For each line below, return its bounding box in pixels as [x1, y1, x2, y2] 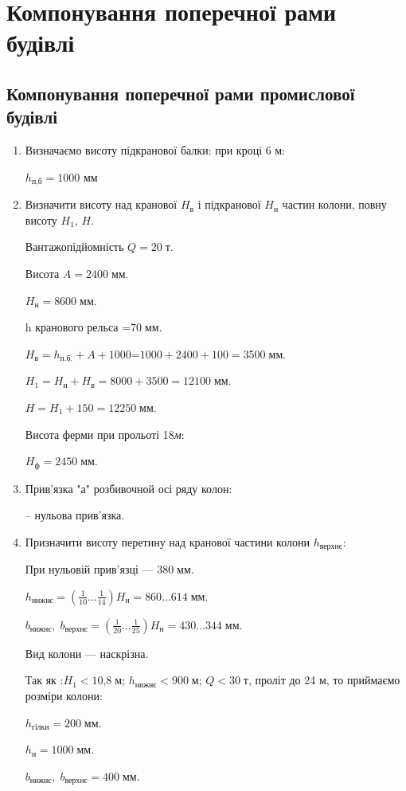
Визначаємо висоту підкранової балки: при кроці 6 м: [25, 142, 286, 159]
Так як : [25, 672, 64, 688]
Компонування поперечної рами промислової [6, 80, 355, 105]
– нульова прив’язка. [25, 507, 125, 523]
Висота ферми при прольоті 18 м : [25, 425, 185, 442]
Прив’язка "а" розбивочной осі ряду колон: [25, 480, 232, 496]
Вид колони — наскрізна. [25, 644, 149, 661]
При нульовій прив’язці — [25, 561, 154, 578]
